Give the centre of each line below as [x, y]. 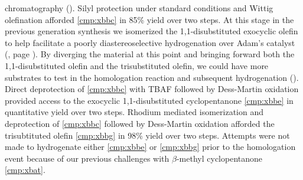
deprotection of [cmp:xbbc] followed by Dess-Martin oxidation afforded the [140, 123]
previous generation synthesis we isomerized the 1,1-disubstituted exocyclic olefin [151, 31]
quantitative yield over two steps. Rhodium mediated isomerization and [134, 112]
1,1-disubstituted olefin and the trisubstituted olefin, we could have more [137, 65]
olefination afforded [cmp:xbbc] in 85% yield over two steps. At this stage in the [149, 19]
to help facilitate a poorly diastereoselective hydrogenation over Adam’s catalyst [150, 42]
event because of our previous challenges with [87, 158]
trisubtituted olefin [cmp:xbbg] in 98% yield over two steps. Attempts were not [147, 135]
